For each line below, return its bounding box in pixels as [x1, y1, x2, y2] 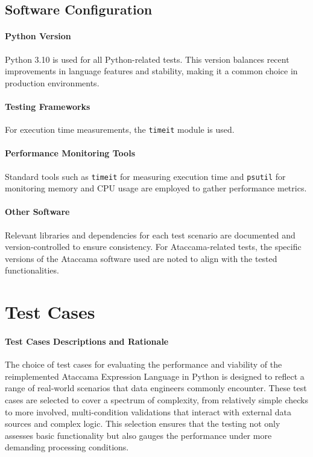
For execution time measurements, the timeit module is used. [5, 123, 235, 136]
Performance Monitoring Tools [5, 147, 135, 159]
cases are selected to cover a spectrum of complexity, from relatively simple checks [5, 393, 308, 406]
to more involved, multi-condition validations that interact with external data [5, 405, 292, 418]
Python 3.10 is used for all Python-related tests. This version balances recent [5, 53, 289, 65]
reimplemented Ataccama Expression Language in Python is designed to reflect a [5, 369, 305, 382]
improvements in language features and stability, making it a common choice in [5, 65, 298, 77]
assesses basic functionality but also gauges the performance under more [5, 429, 272, 441]
